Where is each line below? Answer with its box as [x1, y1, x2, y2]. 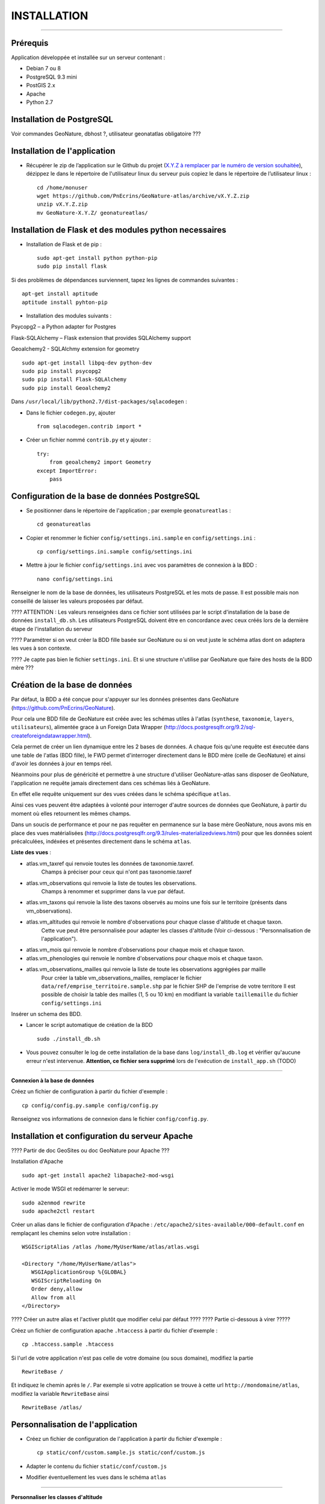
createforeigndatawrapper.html [11, 732, 88, 739]
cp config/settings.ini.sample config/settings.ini [37, 548, 193, 555]
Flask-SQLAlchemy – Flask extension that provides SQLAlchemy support [11, 334, 191, 341]
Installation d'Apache [11, 1158, 63, 1165]
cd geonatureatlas [37, 521, 91, 528]
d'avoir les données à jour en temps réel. [11, 760, 113, 767]
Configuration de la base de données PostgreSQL [11, 491, 200, 501]
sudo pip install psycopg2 [22, 368, 102, 374]
